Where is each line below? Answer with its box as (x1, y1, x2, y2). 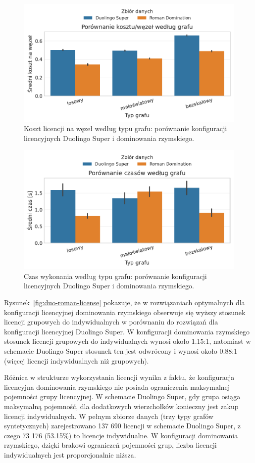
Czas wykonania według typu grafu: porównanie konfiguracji (24, 271, 207, 281)
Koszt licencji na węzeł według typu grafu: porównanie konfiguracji (24, 123, 227, 134)
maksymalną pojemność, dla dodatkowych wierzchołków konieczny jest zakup (4, 401, 239, 411)
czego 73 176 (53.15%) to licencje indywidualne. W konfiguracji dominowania (4, 430, 238, 440)
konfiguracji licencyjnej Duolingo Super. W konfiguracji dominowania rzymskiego (4, 326, 250, 336)
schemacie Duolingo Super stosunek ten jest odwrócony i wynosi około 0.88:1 (4, 345, 238, 356)
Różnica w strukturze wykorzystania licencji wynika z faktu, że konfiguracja (4, 372, 235, 382)
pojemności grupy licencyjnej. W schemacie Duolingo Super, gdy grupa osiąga (4, 391, 241, 402)
